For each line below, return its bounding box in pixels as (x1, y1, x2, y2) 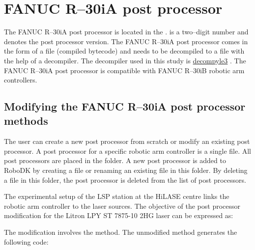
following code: (4, 236, 49, 247)
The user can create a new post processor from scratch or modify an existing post (4, 136, 250, 146)
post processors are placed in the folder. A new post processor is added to (4, 155, 226, 166)
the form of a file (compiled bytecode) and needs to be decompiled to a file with (4, 46, 245, 56)
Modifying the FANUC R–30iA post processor (4, 99, 246, 114)
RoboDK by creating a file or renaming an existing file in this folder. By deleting (4, 165, 248, 175)
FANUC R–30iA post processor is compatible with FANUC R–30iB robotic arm (4, 65, 245, 75)
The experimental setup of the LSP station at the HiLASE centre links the (4, 191, 229, 201)
